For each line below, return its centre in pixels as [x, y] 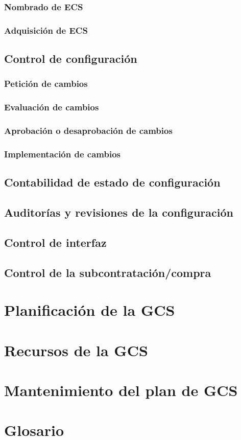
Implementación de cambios [62, 154]
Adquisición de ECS [46, 30]
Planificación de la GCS [90, 310]
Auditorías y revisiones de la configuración [119, 212]
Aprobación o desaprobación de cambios [88, 131]
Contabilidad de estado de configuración [112, 182]
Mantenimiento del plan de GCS [121, 390]
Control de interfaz [55, 242]
